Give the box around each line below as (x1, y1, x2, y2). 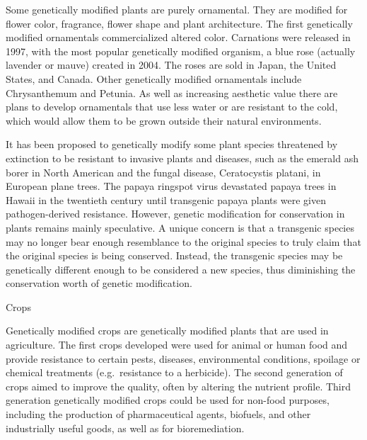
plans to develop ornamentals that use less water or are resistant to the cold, (6, 99, 338, 114)
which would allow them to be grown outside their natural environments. (6, 113, 322, 128)
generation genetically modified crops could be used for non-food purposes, (6, 393, 330, 407)
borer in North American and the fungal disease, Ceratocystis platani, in (6, 164, 321, 179)
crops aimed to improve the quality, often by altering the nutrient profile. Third (6, 378, 351, 393)
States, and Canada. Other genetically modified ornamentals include (6, 71, 302, 86)
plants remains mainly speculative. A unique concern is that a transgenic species (6, 220, 354, 235)
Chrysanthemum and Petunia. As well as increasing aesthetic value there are (6, 85, 338, 100)
